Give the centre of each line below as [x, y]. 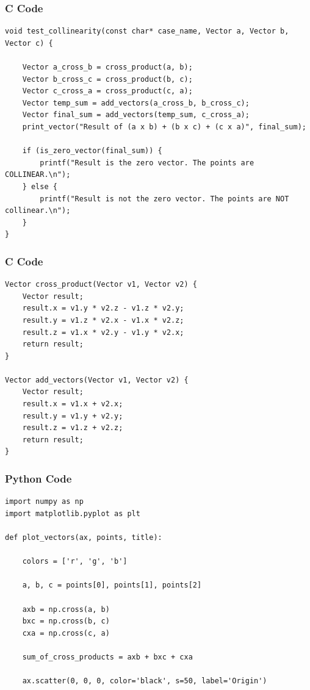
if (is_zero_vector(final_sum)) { [92, 151]
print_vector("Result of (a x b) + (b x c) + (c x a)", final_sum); [164, 127]
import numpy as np [44, 502]
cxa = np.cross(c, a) [66, 633]
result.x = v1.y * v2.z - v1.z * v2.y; [103, 308]
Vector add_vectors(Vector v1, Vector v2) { [97, 380]
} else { [40, 186]
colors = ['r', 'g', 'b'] [75, 562]
